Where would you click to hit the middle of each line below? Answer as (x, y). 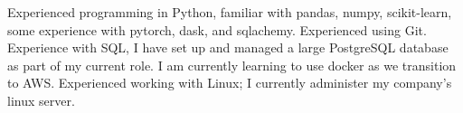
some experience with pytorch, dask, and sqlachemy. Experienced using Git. (217, 29)
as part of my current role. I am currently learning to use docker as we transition (232, 65)
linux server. (41, 100)
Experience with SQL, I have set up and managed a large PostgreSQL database (228, 47)
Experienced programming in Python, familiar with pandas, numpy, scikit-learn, (230, 12)
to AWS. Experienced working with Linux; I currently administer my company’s (230, 83)
